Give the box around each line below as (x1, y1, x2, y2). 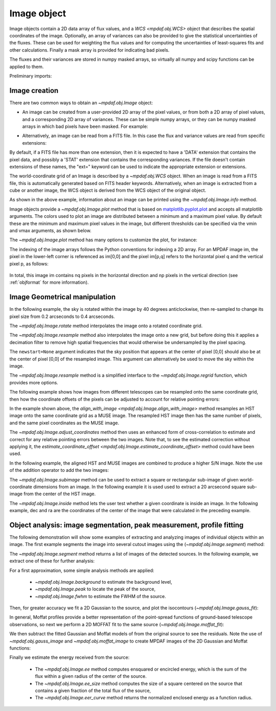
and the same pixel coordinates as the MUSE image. (9, 420, 120, 426)
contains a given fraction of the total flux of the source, (35, 687, 151, 694)
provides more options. (9, 379, 58, 385)
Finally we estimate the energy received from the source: (9, 654, 130, 660)
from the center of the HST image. (24, 491, 96, 497)
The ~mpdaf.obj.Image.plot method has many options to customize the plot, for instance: (9, 237, 198, 243)
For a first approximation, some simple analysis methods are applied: (9, 567, 154, 574)
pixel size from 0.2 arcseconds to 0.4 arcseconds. (9, 313, 115, 319)
